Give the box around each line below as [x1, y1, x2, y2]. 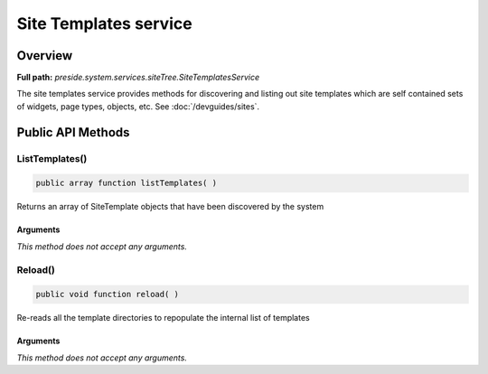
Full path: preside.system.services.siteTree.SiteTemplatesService [16, 72, 260, 83]
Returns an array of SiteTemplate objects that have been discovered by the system [16, 201, 324, 212]
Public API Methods [16, 125, 130, 140]
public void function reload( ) [35, 289, 180, 300]
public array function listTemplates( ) [35, 178, 217, 189]
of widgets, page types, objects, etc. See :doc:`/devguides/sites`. [16, 100, 260, 112]
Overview [16, 48, 73, 63]
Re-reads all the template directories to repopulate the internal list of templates [16, 313, 311, 323]
